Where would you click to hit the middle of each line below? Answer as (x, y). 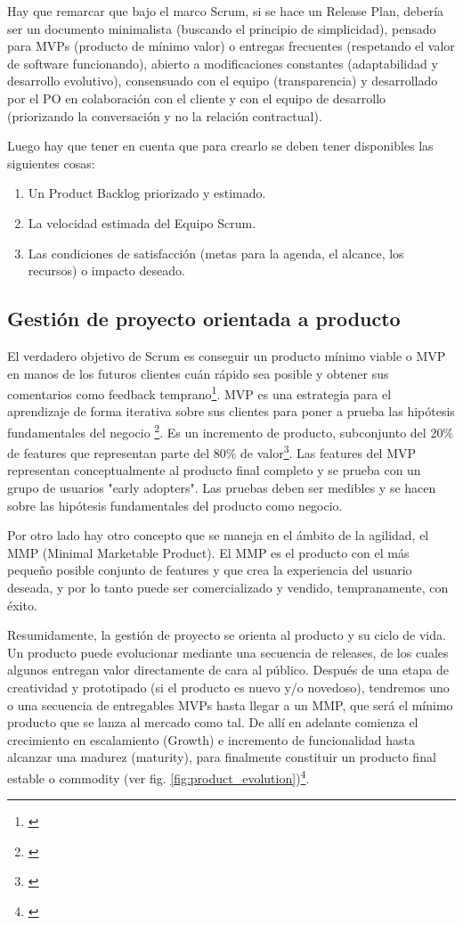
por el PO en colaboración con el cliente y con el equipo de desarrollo (197, 98)
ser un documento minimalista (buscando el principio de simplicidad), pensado (222, 28)
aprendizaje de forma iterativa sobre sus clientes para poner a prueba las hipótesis (231, 411)
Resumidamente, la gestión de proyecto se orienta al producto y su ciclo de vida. (227, 635)
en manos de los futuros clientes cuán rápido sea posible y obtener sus (198, 373)
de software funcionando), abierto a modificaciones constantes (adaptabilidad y (223, 63)
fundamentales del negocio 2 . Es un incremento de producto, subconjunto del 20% (231, 430)
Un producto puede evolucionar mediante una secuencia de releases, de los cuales (228, 652)
